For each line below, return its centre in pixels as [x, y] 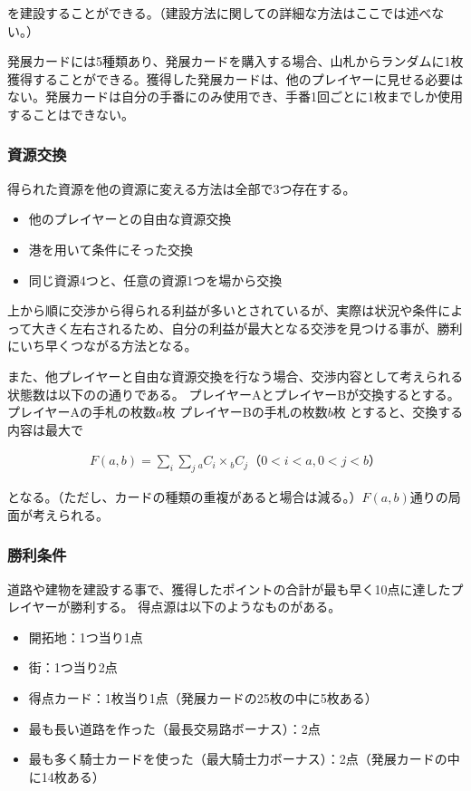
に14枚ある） [67, 776]
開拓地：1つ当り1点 [86, 637]
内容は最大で [45, 429]
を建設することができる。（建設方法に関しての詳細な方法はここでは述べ [220, 13]
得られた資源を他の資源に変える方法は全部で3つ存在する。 [182, 188]
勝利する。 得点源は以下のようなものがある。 [206, 607]
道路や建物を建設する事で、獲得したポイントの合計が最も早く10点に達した [229, 588]
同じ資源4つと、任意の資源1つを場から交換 [155, 280]
